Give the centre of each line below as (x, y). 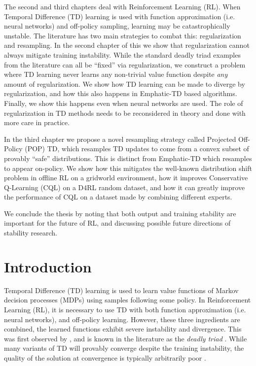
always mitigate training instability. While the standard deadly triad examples (122, 54)
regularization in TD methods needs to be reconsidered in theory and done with (125, 113)
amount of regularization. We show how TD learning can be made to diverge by (125, 83)
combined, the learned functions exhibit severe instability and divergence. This (123, 329)
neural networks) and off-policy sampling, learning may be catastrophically (117, 26)
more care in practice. (37, 122)
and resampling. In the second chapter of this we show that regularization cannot (127, 45)
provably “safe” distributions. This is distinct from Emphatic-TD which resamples (128, 158)
